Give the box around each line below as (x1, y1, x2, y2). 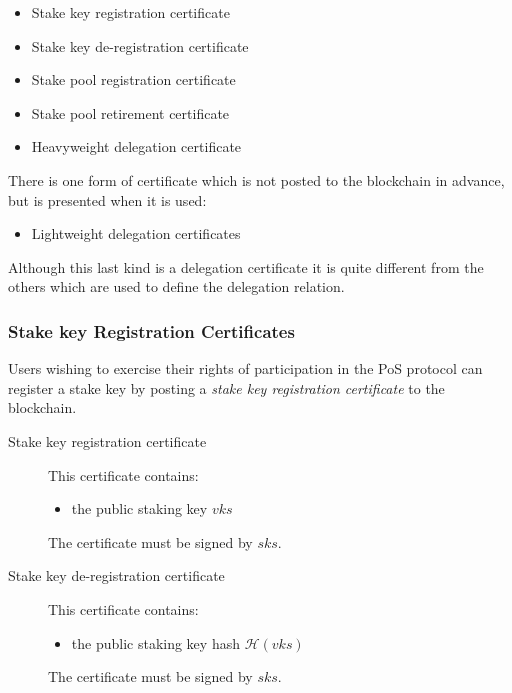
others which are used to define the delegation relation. (8, 276, 345, 297)
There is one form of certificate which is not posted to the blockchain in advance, (8, 169, 505, 190)
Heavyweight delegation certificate (31, 136, 242, 157)
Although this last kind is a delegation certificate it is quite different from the (8, 256, 484, 277)
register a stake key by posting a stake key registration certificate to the (8, 377, 445, 398)
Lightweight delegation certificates (31, 223, 241, 244)
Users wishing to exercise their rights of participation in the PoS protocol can (8, 358, 483, 379)
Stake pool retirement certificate (31, 102, 230, 123)
